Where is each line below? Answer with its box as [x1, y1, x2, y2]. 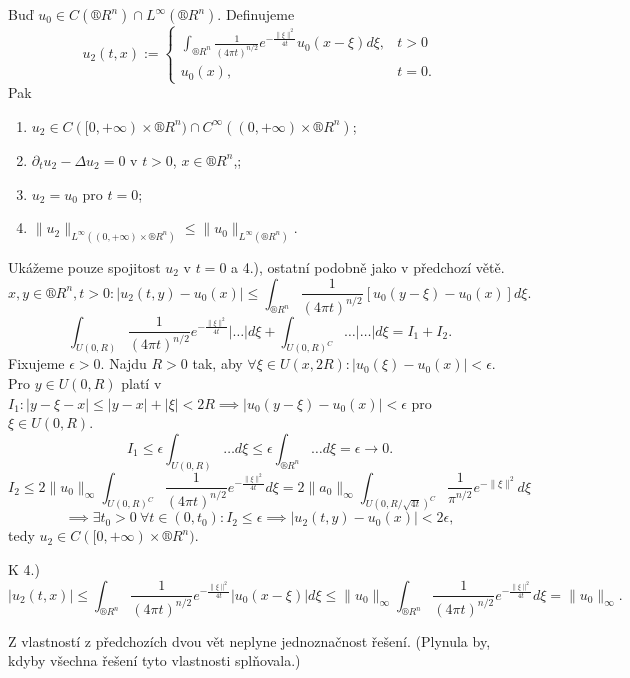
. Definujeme [217, 4, 295, 24]
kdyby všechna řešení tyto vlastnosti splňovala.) [8, 650, 301, 671]
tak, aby [192, 353, 243, 374]
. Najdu [100, 353, 147, 374]
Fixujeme [8, 353, 65, 374]
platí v [121, 372, 162, 393]
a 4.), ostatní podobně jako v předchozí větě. [231, 256, 505, 277]
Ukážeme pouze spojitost [8, 256, 161, 277]
